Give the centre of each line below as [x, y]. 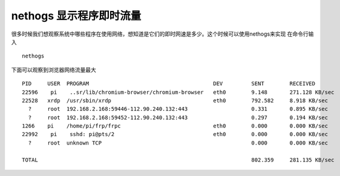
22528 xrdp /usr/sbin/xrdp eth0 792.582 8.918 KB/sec [175, 100]
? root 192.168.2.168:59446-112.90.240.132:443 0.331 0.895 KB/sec [178, 109]
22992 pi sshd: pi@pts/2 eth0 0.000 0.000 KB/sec [175, 134]
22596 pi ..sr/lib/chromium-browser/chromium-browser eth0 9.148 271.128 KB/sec [178, 92]
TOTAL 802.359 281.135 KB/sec [178, 160]
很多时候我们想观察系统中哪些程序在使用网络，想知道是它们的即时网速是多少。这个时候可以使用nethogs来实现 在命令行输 [162, 34]
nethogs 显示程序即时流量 [76, 16]
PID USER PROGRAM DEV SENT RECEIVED [169, 84]
